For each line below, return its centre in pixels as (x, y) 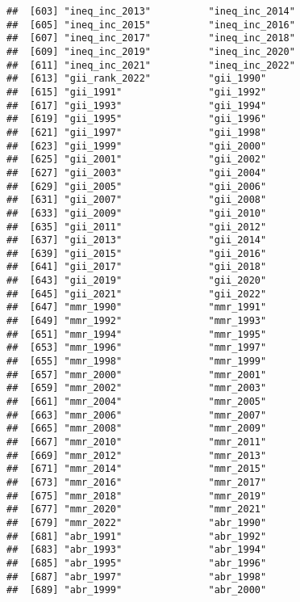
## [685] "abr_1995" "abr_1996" (137, 563)
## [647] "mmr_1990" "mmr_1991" (137, 307)
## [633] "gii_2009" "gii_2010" (137, 213)
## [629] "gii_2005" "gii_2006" (137, 186)
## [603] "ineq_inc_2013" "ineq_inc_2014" (151, 11)
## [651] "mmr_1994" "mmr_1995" (137, 334)
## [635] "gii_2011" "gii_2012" (137, 227)
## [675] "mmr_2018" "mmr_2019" (137, 496)
